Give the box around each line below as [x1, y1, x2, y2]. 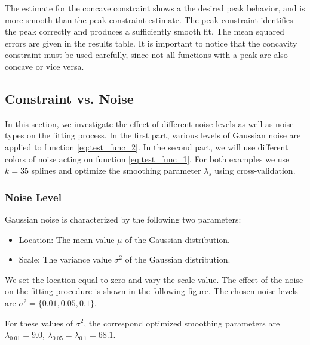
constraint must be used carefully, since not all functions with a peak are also [5, 48, 288, 61]
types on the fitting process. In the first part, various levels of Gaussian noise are [5, 129, 301, 141]
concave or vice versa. [5, 60, 84, 72]
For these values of [5, 316, 73, 329]
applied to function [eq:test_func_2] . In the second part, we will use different [5, 140, 288, 153]
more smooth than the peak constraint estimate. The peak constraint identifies [5, 13, 293, 26]
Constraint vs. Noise [5, 89, 134, 107]
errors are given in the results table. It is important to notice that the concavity [5, 36, 297, 49]
